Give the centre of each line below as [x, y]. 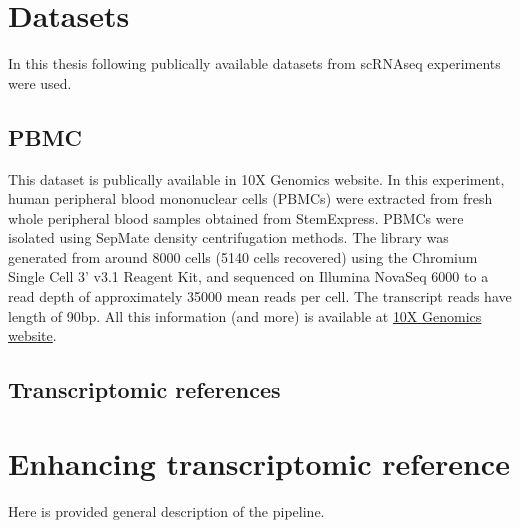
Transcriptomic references [144, 389]
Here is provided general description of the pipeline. [166, 510]
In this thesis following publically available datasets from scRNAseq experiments [254, 63]
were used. [40, 82]
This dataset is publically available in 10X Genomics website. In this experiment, [256, 178]
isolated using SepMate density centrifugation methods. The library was [228, 237]
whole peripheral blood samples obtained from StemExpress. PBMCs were [236, 217]
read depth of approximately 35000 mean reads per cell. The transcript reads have [260, 296]
